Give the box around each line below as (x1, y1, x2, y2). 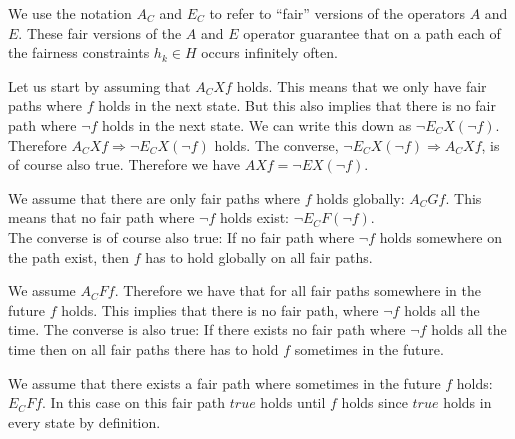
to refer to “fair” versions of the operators (209, 3, 465, 23)
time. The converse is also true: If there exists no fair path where (8, 319, 406, 340)
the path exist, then (8, 246, 130, 267)
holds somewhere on (379, 226, 503, 247)
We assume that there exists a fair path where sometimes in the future (8, 372, 441, 393)
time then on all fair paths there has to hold (8, 338, 279, 359)
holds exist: (219, 207, 289, 228)
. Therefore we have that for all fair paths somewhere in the (114, 280, 481, 301)
